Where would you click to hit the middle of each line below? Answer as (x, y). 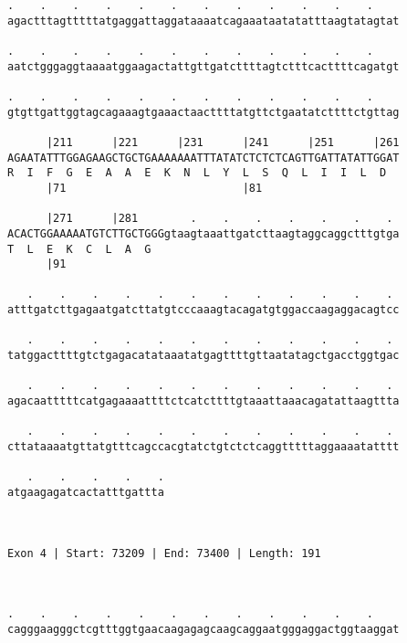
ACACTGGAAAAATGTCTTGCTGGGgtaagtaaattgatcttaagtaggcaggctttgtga (203, 233)
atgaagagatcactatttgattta (86, 492)
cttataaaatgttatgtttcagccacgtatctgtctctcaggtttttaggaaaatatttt (203, 447)
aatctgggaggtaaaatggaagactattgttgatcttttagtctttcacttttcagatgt (203, 66)
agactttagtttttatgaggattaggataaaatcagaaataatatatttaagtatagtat (203, 21)
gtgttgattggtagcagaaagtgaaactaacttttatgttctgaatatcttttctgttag (203, 112)
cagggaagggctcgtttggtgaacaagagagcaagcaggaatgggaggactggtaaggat (203, 629)
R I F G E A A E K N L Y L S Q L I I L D (197, 173)
